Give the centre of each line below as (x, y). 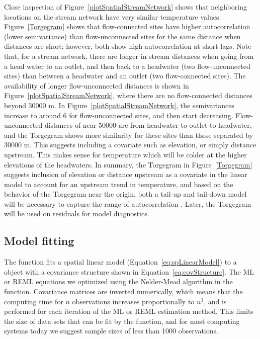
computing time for (34, 301)
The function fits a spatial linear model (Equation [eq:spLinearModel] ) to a (120, 262)
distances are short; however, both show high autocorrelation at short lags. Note (128, 46)
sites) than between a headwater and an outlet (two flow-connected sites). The (125, 76)
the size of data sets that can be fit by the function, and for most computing (122, 321)
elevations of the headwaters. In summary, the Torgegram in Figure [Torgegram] (128, 164)
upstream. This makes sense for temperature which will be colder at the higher (125, 154)
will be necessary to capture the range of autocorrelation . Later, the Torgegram (128, 203)
